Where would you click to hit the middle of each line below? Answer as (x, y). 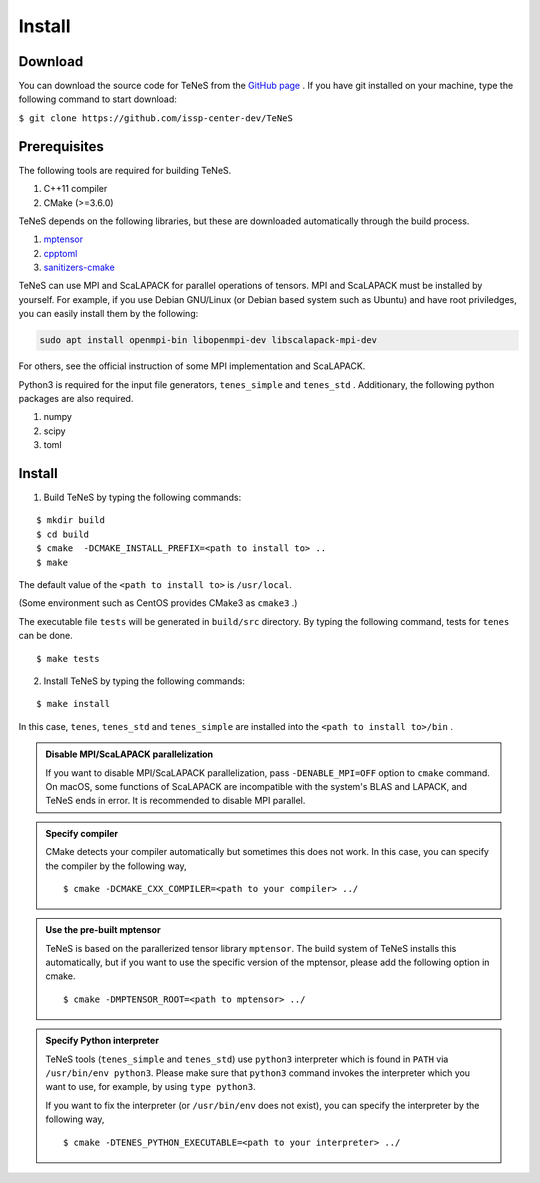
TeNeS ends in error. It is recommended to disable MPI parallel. (175, 801)
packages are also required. (76, 399)
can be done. (46, 636)
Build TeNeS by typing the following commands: (142, 497)
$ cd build (63, 534)
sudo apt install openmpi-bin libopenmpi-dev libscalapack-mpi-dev (208, 340)
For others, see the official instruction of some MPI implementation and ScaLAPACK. (192, 366)
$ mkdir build (70, 520)
